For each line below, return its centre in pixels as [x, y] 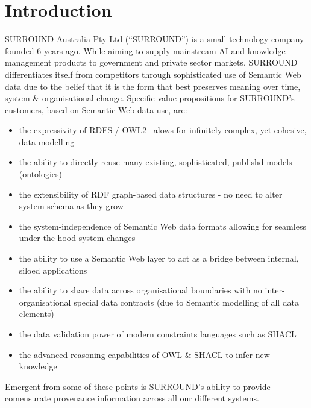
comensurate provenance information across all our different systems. [132, 398]
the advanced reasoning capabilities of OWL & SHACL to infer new [144, 354]
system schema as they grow [71, 206]
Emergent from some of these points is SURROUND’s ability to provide [138, 386]
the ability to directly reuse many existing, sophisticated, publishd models [155, 162]
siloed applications [53, 270]
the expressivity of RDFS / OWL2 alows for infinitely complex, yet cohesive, [163, 130]
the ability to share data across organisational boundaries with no [140, 290]
